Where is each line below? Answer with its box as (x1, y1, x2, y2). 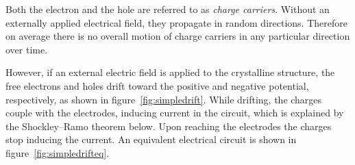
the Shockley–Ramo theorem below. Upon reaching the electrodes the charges (5, 118, 332, 133)
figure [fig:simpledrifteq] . (5, 145, 110, 160)
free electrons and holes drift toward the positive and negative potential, (5, 78, 309, 92)
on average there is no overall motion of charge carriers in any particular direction (5, 29, 350, 43)
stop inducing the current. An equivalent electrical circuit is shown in (5, 132, 297, 147)
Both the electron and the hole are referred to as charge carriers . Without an (5, 2, 330, 16)
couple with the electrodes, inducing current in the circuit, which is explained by (5, 105, 344, 120)
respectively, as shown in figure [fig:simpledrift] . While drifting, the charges (5, 92, 322, 106)
